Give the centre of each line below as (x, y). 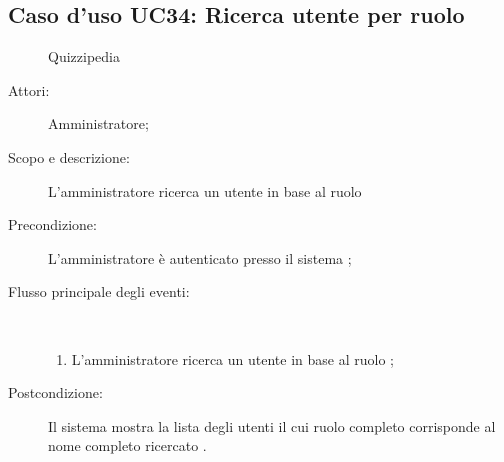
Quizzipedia (84, 56)
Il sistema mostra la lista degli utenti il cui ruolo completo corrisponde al (272, 425)
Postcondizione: (55, 392)
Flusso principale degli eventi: (99, 291)
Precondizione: (52, 224)
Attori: (29, 89)
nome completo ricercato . (127, 445)
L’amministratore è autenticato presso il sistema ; (200, 257)
